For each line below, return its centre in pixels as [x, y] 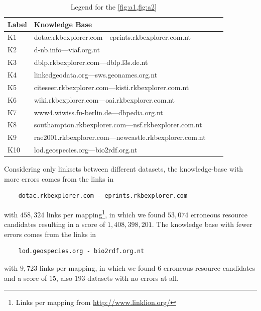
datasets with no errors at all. [133, 278]
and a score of [26, 278]
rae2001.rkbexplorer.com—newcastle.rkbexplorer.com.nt [120, 137]
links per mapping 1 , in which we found [106, 213]
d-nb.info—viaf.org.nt [67, 50]
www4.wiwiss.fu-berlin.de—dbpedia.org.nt [98, 112]
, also [64, 278]
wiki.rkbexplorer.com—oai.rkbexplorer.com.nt [104, 99]
